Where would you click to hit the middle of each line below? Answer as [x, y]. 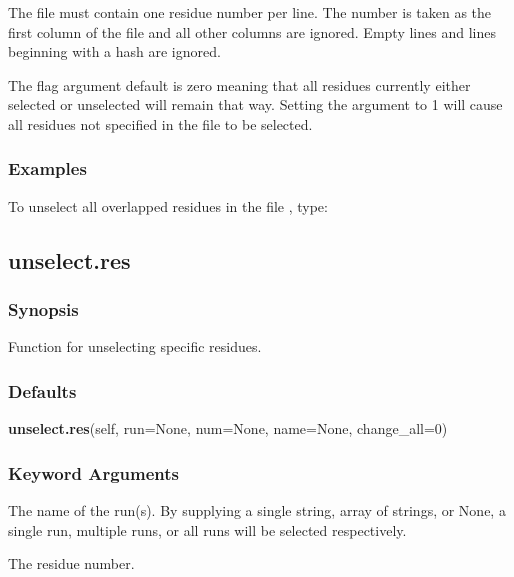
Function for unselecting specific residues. [135, 346]
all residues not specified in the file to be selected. [160, 123]
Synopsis [43, 309]
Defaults [42, 390]
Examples [47, 168]
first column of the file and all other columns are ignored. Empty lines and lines [252, 31]
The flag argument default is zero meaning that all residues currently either [239, 84]
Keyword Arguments [94, 472]
